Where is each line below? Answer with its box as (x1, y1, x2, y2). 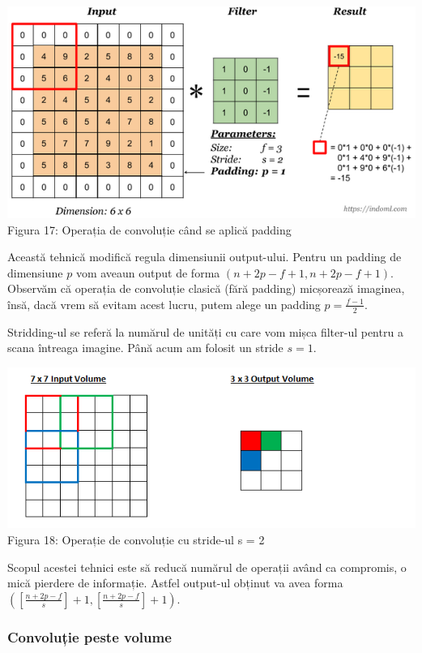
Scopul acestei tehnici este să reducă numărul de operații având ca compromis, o (7, 558, 407, 575)
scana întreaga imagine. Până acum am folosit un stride (7, 339, 283, 356)
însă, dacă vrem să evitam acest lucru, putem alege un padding (7, 295, 321, 312)
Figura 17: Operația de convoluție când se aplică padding (7, 221, 292, 238)
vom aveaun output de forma (75, 264, 220, 281)
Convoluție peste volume (7, 626, 172, 647)
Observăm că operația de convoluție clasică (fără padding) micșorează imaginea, (7, 280, 405, 297)
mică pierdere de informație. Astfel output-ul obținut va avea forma (7, 574, 343, 591)
